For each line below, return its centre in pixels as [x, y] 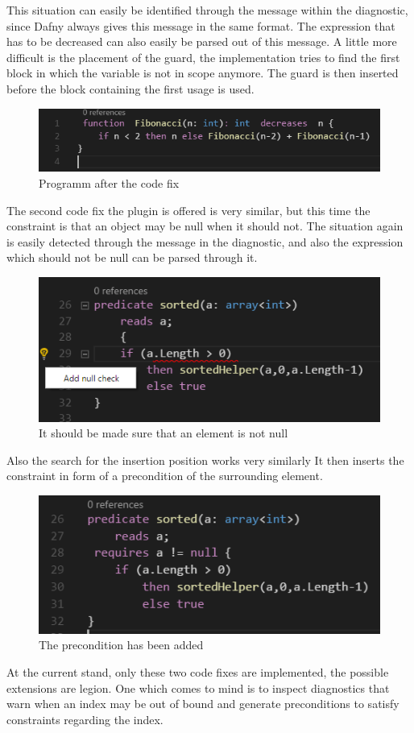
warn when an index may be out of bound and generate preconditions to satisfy [203, 704]
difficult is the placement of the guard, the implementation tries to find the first [203, 57]
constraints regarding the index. [85, 719]
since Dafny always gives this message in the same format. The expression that [201, 25]
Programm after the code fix [109, 182]
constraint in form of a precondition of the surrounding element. [165, 476]
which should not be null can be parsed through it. [132, 257]
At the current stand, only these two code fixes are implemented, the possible [198, 671]
